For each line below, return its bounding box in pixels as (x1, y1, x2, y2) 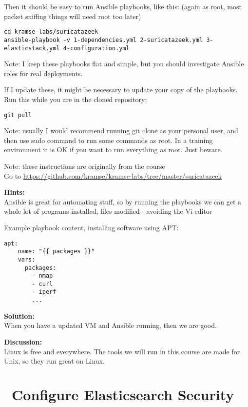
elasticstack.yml (4, 44, 60, 52)
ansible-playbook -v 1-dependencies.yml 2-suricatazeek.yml (4, 36, 203, 43)
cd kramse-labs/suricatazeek (4, 28, 98, 36)
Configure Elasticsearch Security (12, 384, 234, 404)
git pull (4, 111, 32, 119)
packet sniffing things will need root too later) (4, 11, 141, 21)
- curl (32, 280, 53, 287)
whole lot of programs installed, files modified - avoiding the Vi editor (4, 206, 212, 216)
